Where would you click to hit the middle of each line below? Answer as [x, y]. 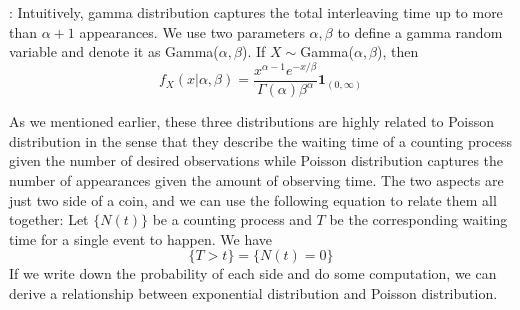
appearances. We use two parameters [192, 31]
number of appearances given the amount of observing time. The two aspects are [256, 180]
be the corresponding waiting [418, 219]
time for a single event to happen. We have [140, 238]
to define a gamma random [420, 31]
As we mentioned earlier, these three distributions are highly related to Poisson [252, 121]
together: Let [49, 219]
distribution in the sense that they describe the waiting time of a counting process [261, 140]
